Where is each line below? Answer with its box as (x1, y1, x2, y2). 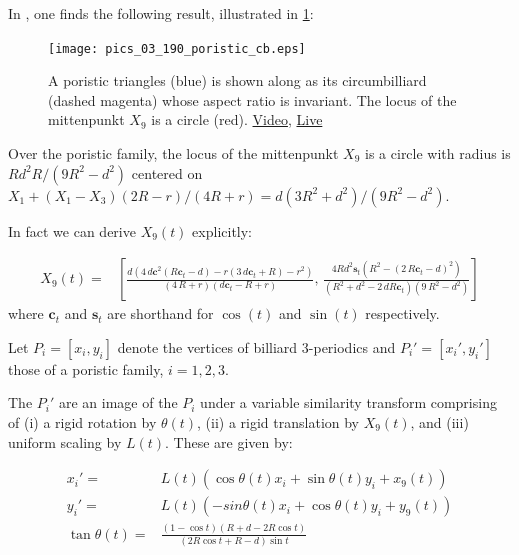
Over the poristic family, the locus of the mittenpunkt (8, 143, 339, 164)
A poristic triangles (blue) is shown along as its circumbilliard (48, 70, 427, 91)
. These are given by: (165, 431, 293, 452)
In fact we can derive (8, 220, 136, 241)
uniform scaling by (8, 431, 122, 452)
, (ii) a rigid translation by (197, 412, 360, 433)
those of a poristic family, (8, 358, 164, 379)
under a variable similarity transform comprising (200, 392, 497, 413)
